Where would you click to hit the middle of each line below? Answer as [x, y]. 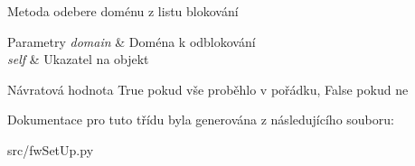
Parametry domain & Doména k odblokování [132, 41]
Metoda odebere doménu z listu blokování [123, 11]
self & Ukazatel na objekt [78, 59]
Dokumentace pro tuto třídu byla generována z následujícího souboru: [201, 120]
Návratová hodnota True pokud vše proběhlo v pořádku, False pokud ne [208, 89]
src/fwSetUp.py [51, 149]
